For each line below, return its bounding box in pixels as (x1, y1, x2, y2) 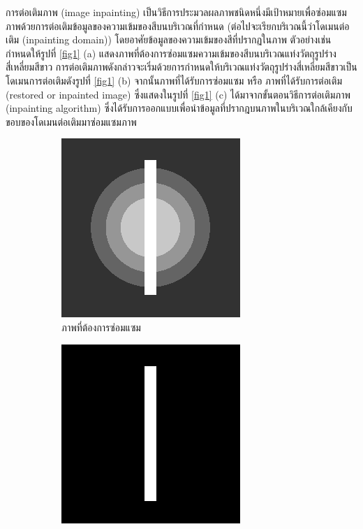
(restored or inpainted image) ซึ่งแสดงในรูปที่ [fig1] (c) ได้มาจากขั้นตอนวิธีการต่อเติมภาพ (6, 87, 350, 101)
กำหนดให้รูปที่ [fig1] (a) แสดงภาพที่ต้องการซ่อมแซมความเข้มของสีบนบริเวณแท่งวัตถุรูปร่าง (6, 45, 336, 60)
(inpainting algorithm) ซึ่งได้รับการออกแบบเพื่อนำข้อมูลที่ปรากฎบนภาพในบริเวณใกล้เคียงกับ (6, 101, 353, 115)
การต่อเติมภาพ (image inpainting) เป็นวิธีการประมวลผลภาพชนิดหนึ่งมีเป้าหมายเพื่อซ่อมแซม (6, 5, 347, 19)
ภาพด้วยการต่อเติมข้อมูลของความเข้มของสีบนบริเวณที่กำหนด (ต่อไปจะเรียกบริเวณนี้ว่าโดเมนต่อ (6, 18, 350, 33)
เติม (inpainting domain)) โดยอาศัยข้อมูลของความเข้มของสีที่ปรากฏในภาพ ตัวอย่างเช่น (6, 32, 332, 47)
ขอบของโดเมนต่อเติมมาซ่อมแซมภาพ (6, 114, 137, 129)
